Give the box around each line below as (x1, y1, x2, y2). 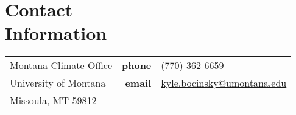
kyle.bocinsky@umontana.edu (161, 76, 287, 90)
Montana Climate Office (10, 58, 112, 73)
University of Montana (10, 76, 106, 90)
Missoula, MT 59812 (10, 93, 97, 108)
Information (5, 21, 107, 45)
